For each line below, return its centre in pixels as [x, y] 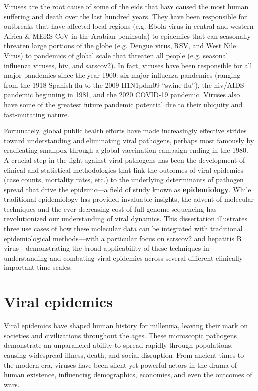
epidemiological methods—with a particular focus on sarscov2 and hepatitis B [123, 238]
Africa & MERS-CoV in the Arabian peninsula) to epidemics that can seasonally [127, 36]
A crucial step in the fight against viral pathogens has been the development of [125, 160]
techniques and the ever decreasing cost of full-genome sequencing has [110, 208]
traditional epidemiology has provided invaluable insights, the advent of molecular [129, 199]
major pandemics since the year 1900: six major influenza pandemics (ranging [122, 75]
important [19, 267]
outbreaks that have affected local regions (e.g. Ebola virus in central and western [129, 26]
